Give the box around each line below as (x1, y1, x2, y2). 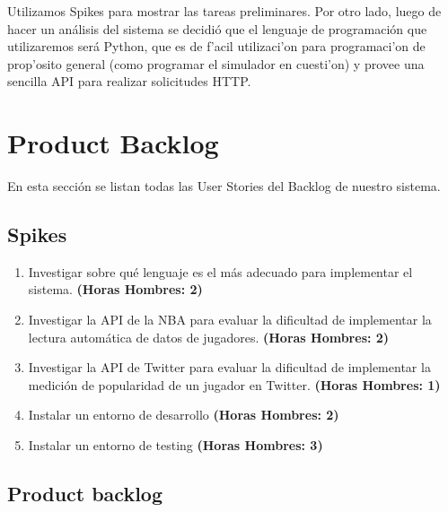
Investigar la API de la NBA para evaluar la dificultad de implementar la (28, 310, 432, 329)
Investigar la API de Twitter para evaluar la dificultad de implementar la (28, 358, 431, 377)
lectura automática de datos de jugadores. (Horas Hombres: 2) (28, 327, 390, 346)
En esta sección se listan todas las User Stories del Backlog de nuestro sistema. (7, 177, 441, 195)
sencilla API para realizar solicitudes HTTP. (7, 72, 251, 91)
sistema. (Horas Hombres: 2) (28, 280, 203, 299)
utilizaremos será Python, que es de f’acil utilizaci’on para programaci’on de (7, 37, 426, 56)
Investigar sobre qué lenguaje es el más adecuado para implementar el (28, 262, 413, 281)
